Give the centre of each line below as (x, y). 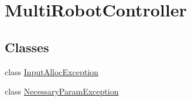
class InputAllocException (52, 71)
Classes (27, 47)
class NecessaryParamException (62, 91)
